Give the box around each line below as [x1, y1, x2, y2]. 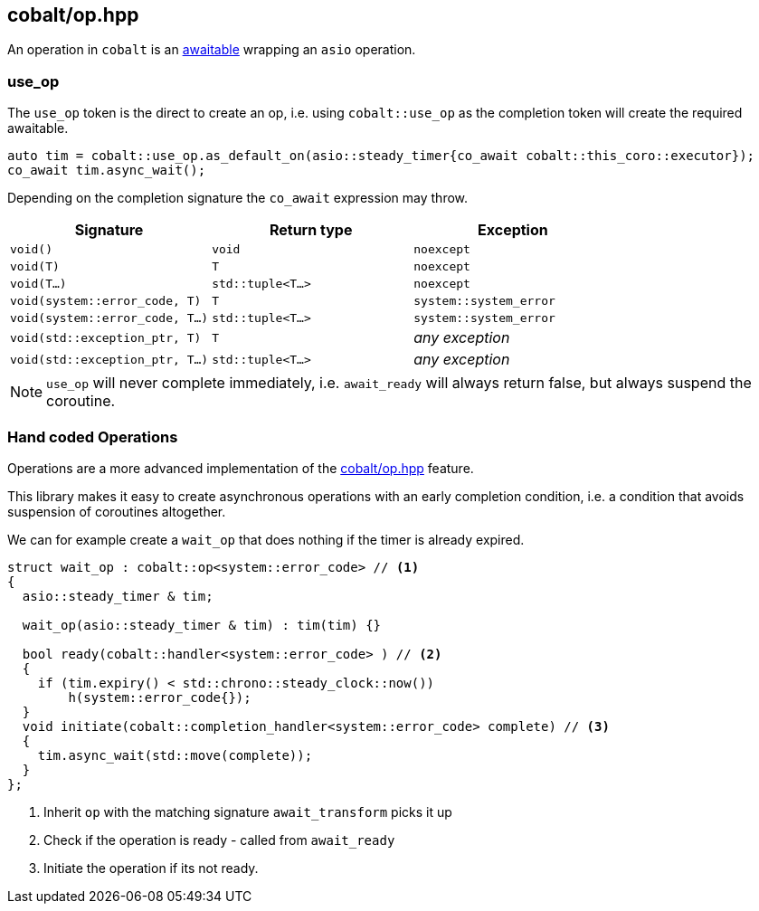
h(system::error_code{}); [68, 689, 251, 705]
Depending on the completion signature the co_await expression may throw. [7, 190, 469, 206]
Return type [269, 221, 353, 240]
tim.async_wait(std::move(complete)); [37, 747, 313, 763]
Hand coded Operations [7, 427, 178, 446]
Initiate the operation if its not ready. [43, 859, 259, 876]
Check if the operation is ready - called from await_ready [43, 831, 395, 848]
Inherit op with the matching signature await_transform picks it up [43, 803, 452, 820]
